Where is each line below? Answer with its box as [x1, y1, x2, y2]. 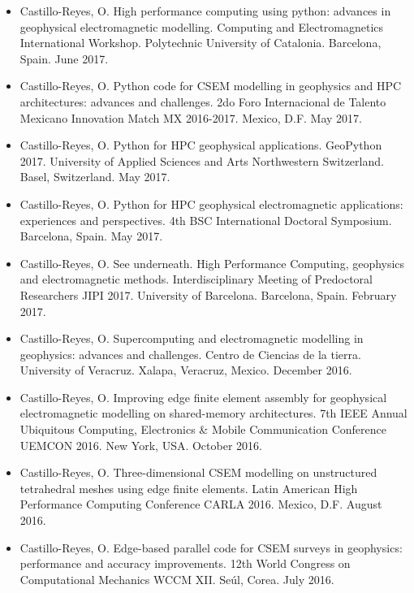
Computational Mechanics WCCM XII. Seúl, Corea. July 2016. [19, 570, 334, 587]
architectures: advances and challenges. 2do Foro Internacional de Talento [19, 93, 386, 110]
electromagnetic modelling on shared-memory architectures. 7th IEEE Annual [19, 405, 408, 422]
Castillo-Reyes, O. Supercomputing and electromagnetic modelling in [19, 330, 364, 347]
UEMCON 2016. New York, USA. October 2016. [19, 436, 262, 453]
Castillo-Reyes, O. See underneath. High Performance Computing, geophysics [19, 254, 405, 271]
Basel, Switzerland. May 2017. [19, 168, 170, 185]
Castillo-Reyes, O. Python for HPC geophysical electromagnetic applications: [19, 195, 403, 212]
